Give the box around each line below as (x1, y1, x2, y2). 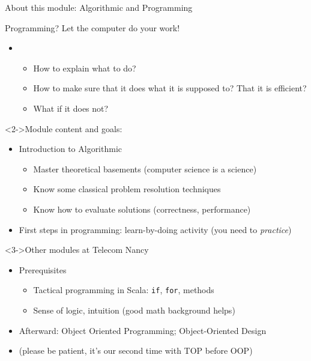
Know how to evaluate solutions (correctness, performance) (33, 202, 251, 215)
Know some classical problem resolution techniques (33, 183, 221, 195)
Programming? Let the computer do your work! (5, 21, 180, 34)
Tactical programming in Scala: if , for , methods (33, 284, 214, 296)
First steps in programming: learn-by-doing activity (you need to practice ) (19, 223, 292, 235)
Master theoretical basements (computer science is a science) (33, 162, 257, 175)
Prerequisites (19, 263, 67, 276)
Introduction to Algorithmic (19, 142, 122, 155)
